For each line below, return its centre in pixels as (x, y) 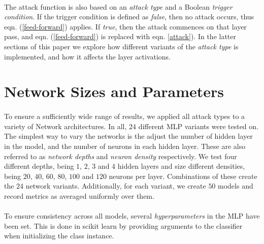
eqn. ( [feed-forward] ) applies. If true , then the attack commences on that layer (125, 26)
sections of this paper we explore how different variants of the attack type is (121, 46)
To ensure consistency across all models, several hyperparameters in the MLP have (132, 216)
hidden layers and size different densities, (181, 166)
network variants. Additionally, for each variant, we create (116, 186)
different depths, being (39, 166)
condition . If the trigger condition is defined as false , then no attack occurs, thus (129, 17)
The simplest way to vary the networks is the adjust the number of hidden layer (128, 136)
